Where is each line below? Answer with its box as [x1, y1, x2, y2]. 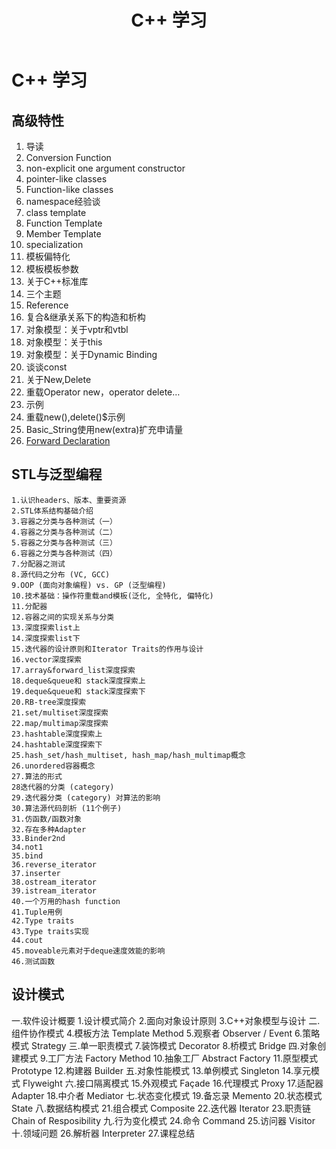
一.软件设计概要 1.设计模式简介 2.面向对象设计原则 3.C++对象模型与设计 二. [11, 1014, 321, 1026]
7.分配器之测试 [11, 559, 66, 569]
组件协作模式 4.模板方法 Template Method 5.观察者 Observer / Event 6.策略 [11, 1027, 321, 1039]
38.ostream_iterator [11, 877, 98, 887]
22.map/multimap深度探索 [11, 718, 109, 728]
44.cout [11, 935, 44, 945]
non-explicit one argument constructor [25, 162, 186, 174]
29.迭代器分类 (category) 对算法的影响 [11, 792, 161, 803]
